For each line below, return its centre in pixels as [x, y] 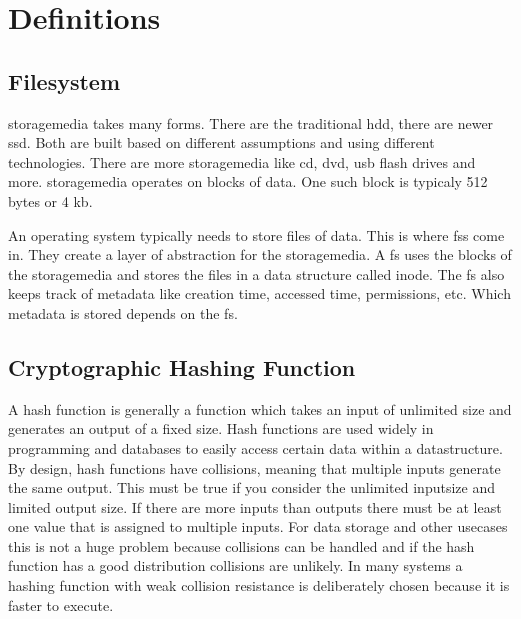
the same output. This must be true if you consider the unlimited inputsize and [251, 487]
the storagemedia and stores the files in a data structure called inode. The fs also [256, 273]
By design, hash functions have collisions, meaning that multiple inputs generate [254, 467]
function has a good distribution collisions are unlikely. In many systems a [235, 565]
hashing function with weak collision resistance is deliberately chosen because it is [259, 585]
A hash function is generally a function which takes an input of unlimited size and [260, 408]
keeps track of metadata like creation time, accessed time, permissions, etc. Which [259, 293]
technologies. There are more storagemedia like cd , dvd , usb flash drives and [242, 161]
